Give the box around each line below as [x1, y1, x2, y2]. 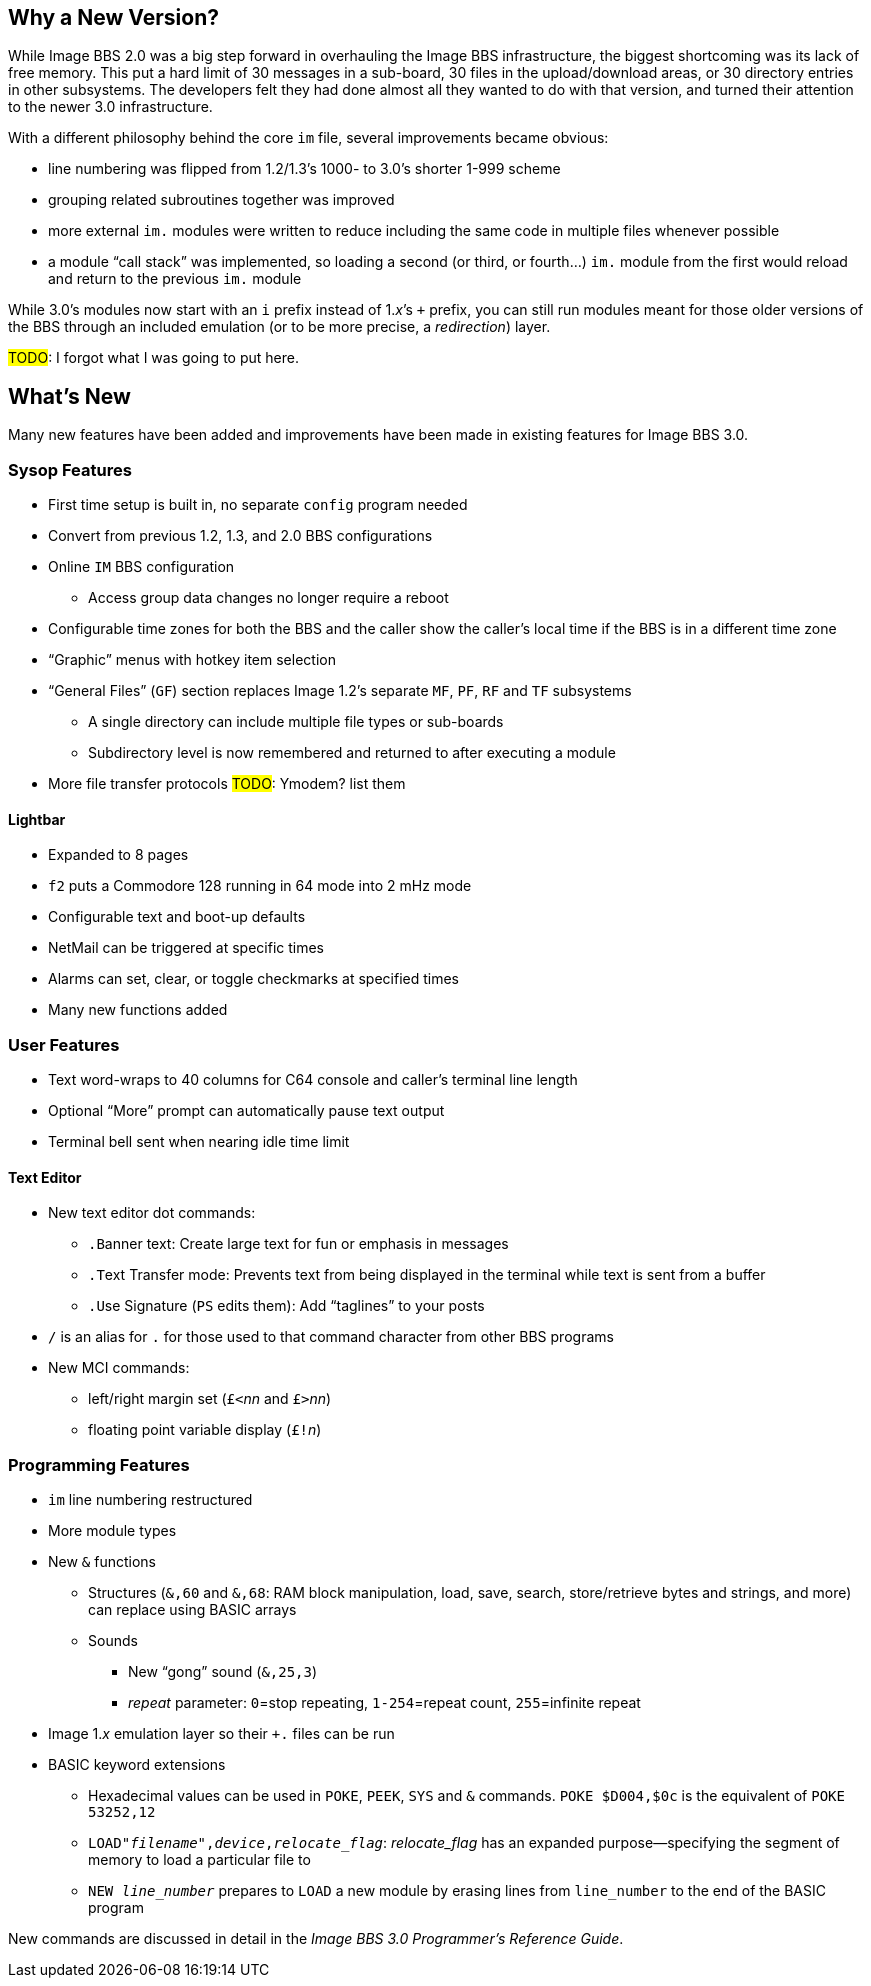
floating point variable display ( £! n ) [88, 1421, 322, 1439]
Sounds [88, 1631, 138, 1649]
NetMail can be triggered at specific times [48, 939, 325, 957]
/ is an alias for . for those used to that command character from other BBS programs [48, 1328, 614, 1346]
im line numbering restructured [48, 1490, 253, 1508]
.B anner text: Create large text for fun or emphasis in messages [88, 1235, 509, 1253]
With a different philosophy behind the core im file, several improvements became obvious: [8, 129, 609, 147]
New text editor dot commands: [48, 1204, 256, 1222]
